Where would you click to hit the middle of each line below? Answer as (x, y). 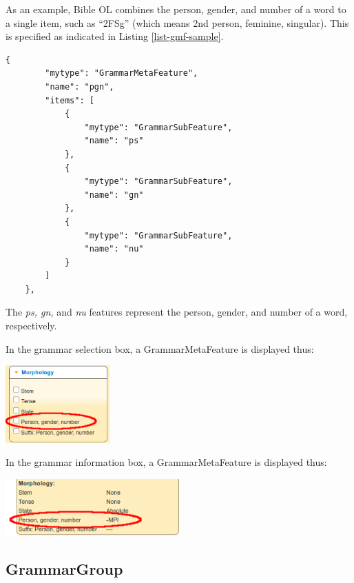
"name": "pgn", (80, 86)
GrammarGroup (64, 569)
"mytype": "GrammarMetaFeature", (122, 73)
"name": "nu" (114, 249)
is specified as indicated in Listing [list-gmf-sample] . (115, 36)
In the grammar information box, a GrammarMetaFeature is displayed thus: (166, 462)
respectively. (31, 326)
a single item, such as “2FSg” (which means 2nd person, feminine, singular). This (177, 22)
